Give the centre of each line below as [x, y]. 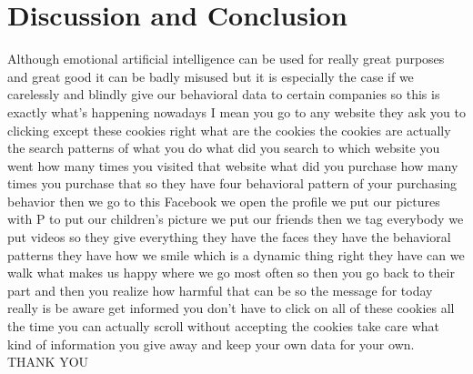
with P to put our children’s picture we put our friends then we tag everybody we [236, 219]
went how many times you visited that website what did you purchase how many [233, 165]
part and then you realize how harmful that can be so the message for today [220, 290]
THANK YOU [48, 362]
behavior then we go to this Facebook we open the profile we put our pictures [224, 201]
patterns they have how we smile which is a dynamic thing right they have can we [236, 254]
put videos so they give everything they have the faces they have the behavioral [229, 237]
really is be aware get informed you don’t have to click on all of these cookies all [231, 308]
